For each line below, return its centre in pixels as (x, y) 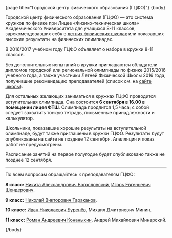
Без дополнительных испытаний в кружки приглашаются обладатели (81, 65)
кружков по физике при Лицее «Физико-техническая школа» (72, 23)
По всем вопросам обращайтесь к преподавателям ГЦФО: (70, 174)
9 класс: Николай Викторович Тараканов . (51, 200)
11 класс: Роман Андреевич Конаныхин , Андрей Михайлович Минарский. (86, 220)
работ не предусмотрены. (34, 144)
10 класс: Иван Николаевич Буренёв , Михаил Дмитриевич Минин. (79, 210)
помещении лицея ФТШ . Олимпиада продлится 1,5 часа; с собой (77, 107)
